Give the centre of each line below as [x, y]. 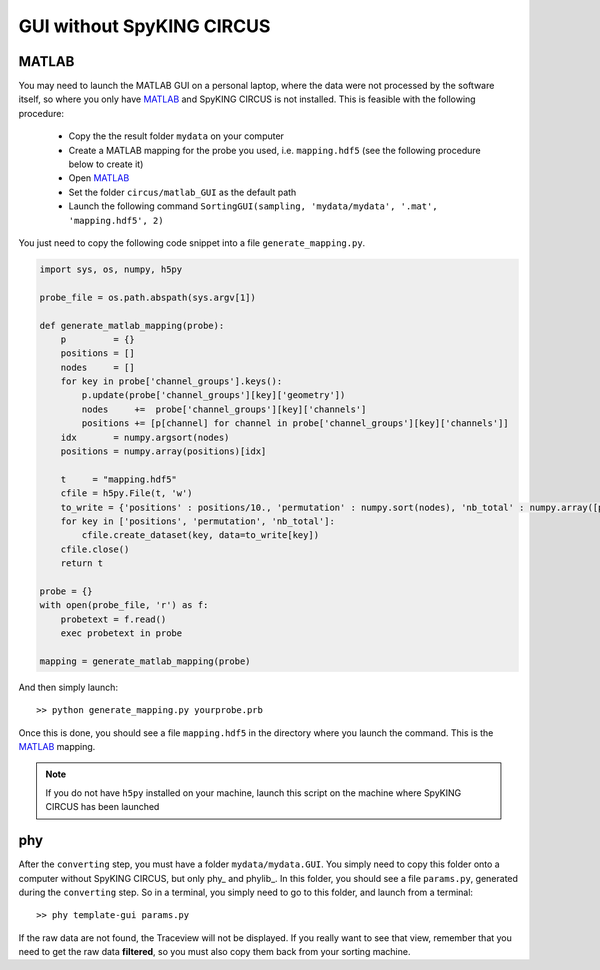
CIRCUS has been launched [102, 807]
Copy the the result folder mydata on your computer [176, 136]
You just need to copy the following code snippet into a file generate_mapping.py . [192, 242]
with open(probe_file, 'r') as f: [124, 605]
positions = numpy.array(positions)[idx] [163, 451]
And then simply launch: [68, 687]
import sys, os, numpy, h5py [111, 269]
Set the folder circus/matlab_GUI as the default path [182, 192]
